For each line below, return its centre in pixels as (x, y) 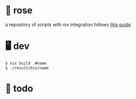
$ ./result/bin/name (27, 68)
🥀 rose (19, 10)
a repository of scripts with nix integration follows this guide (68, 24)
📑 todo (19, 88)
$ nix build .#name (26, 63)
